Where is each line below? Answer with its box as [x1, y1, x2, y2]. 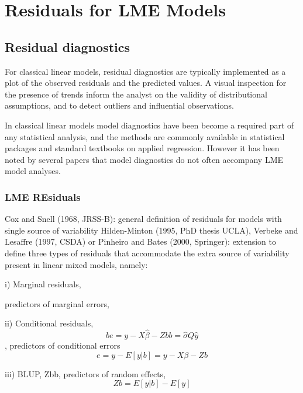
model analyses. [5, 165, 61, 177]
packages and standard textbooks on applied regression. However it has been [5, 142, 280, 154]
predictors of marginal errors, [5, 297, 109, 309]
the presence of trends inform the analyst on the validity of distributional [5, 88, 267, 100]
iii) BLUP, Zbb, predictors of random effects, [5, 367, 166, 380]
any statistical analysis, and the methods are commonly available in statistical [5, 130, 285, 142]
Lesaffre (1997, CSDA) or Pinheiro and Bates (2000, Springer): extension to [5, 235, 276, 248]
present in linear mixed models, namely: [5, 258, 148, 270]
